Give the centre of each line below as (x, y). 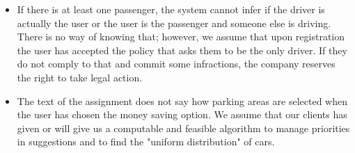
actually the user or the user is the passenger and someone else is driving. (174, 23)
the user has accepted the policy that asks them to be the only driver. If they (182, 50)
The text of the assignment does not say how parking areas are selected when (182, 100)
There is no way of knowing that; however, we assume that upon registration (181, 37)
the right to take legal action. (80, 77)
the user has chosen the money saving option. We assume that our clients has (182, 114)
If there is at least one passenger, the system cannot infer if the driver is (171, 9)
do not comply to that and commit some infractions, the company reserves (176, 64)
